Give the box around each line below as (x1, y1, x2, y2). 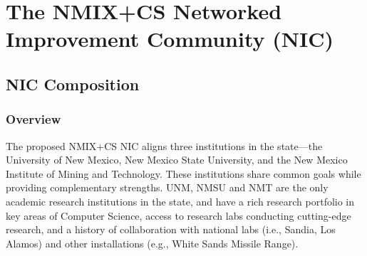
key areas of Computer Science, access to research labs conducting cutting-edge (6, 208, 351, 223)
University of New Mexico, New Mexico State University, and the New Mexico (6, 152, 348, 167)
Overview (6, 110, 61, 128)
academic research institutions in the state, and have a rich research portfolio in (6, 193, 355, 208)
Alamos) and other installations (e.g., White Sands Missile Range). (6, 235, 299, 250)
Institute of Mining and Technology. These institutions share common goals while (6, 166, 361, 181)
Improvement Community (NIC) (6, 24, 334, 53)
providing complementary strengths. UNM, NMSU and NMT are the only (6, 180, 329, 195)
